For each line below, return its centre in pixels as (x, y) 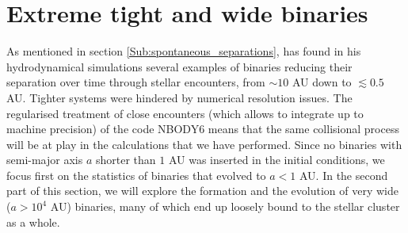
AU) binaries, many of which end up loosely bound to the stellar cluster (225, 206)
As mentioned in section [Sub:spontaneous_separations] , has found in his (184, 51)
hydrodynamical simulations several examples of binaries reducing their (179, 66)
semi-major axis (45, 160)
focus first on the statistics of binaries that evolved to (136, 175)
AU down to (322, 82)
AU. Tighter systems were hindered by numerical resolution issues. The (179, 97)
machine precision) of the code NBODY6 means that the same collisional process (203, 129)
